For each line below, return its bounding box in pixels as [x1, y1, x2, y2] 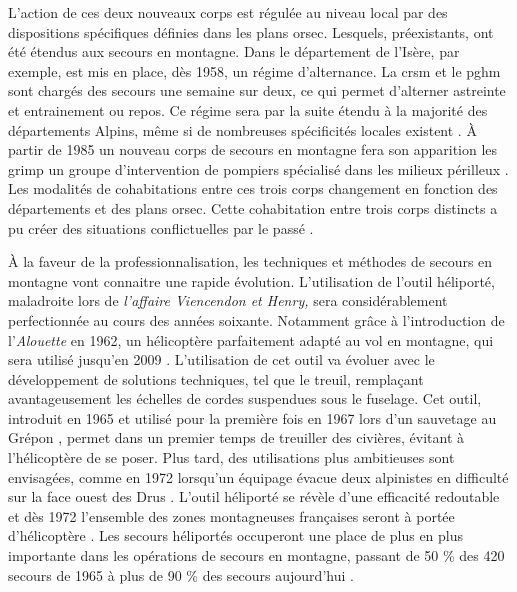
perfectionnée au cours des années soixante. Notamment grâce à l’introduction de [8, 309, 505, 330]
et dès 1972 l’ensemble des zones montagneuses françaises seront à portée [8, 505, 455, 526]
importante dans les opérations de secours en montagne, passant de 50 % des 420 [8, 545, 505, 566]
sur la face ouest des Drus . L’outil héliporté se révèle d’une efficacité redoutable [8, 486, 500, 507]
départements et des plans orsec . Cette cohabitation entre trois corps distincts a [8, 197, 498, 218]
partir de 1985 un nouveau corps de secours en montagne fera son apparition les [8, 139, 498, 160]
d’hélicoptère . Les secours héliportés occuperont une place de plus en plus [8, 525, 464, 546]
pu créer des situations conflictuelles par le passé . [8, 217, 314, 238]
